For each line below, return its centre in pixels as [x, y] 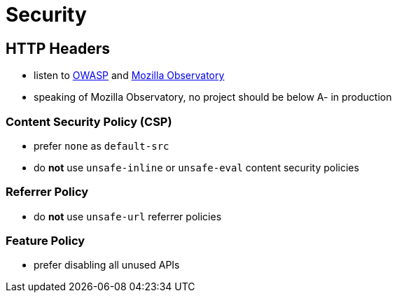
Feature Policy [46, 241]
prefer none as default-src [102, 146]
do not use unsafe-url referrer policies [128, 216]
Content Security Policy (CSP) [89, 121]
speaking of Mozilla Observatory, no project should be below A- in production [213, 97]
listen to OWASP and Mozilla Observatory [129, 76]
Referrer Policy [47, 192]
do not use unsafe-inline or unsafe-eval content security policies [196, 167]
